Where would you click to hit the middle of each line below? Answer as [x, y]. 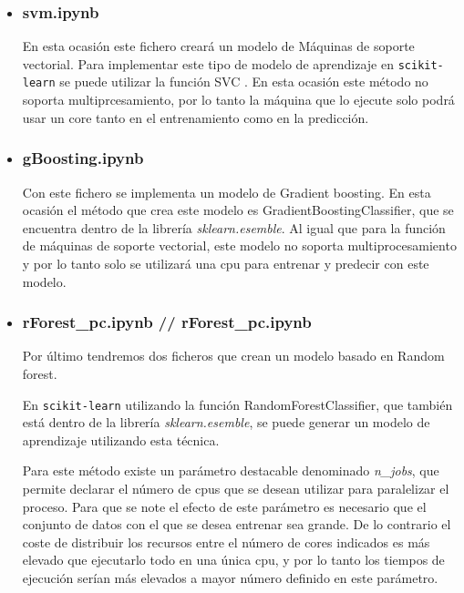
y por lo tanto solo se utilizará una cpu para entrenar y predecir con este [226, 263]
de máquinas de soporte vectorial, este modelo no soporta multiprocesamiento [239, 245]
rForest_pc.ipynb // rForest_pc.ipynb [167, 322]
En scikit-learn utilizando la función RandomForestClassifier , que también [237, 404]
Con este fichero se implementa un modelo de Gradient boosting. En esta [227, 192]
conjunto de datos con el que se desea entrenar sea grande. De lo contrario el [237, 524]
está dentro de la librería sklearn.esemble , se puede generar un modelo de [226, 422]
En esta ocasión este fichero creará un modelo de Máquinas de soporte [218, 46]
